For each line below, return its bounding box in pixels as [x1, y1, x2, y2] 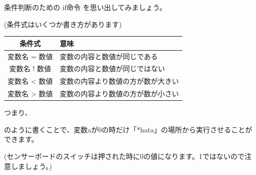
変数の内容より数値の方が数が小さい [60, 88, 179, 99]
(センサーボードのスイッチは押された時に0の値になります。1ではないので [4, 150, 245, 161]
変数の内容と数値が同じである [60, 51, 158, 61]
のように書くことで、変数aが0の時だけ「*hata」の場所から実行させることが [4, 124, 252, 134]
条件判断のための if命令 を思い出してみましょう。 [4, 2, 167, 12]
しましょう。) [11, 160, 52, 171]
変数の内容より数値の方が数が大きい [60, 76, 179, 86]
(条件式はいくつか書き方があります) [4, 19, 122, 29]
